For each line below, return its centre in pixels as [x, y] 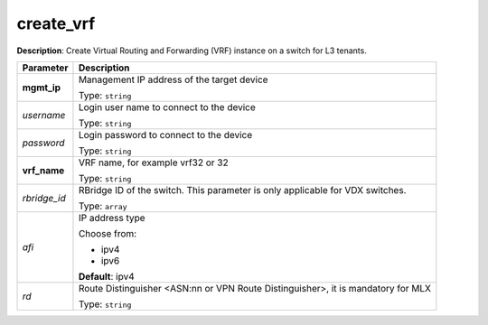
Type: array [103, 206]
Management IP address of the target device [173, 79]
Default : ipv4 [106, 276]
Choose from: [108, 233]
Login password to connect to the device [165, 135]
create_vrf [56, 23]
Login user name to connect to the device [167, 107]
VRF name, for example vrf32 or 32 [154, 162]
